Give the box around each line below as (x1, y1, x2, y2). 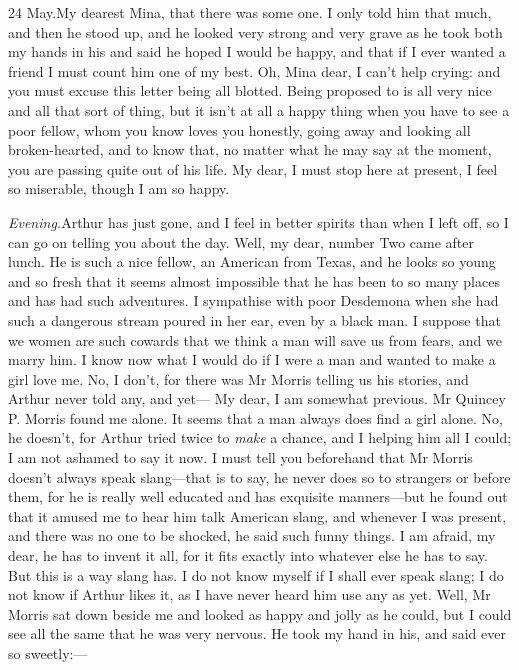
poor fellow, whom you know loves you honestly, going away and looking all (8, 119, 471, 140)
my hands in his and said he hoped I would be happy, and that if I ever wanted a (8, 41, 506, 62)
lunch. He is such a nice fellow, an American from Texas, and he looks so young (8, 251, 496, 272)
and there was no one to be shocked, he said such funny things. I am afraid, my (8, 525, 496, 546)
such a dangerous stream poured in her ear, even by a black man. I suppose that (8, 309, 501, 330)
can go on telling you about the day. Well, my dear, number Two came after (8, 231, 475, 252)
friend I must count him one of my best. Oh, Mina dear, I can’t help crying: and (8, 60, 501, 81)
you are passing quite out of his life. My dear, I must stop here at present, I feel (8, 158, 498, 179)
